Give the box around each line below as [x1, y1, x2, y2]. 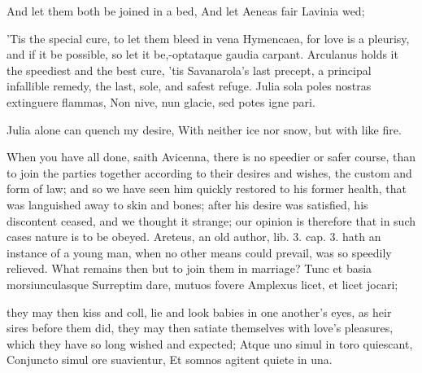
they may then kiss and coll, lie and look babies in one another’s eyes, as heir [7, 303, 392, 320]
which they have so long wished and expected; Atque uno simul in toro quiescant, [7, 335, 413, 352]
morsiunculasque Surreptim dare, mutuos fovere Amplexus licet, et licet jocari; [7, 275, 398, 292]
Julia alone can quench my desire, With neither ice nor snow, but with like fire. [7, 121, 402, 138]
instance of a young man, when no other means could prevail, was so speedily [7, 244, 392, 261]
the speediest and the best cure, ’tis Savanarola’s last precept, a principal [7, 61, 372, 78]
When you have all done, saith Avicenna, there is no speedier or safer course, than [7, 148, 416, 165]
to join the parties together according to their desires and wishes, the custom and [7, 164, 412, 181]
